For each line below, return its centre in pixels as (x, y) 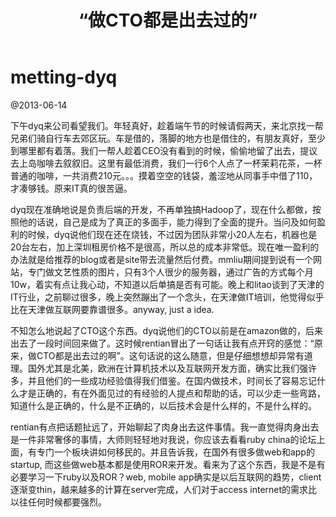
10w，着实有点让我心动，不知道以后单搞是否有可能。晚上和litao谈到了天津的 (167, 284)
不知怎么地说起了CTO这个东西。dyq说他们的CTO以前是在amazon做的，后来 (167, 330)
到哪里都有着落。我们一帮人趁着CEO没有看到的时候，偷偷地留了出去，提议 (164, 150)
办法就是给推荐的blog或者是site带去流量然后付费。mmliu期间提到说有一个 (161, 259)
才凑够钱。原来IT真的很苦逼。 (71, 188)
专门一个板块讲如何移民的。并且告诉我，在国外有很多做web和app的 (175, 452)
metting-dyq (64, 77)
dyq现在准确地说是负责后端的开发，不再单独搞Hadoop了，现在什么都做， (161, 209)
